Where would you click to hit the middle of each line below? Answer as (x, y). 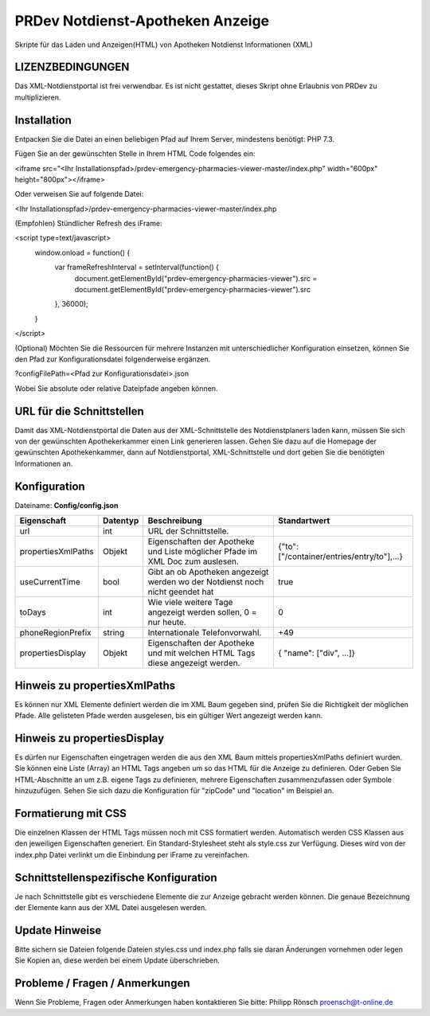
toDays (33, 612)
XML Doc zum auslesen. (193, 561)
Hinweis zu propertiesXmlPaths (95, 685)
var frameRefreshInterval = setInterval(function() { (137, 268)
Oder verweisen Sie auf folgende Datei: (79, 194)
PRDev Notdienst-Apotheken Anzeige (142, 21)
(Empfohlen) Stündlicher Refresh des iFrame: (88, 224)
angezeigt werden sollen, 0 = (202, 612)
